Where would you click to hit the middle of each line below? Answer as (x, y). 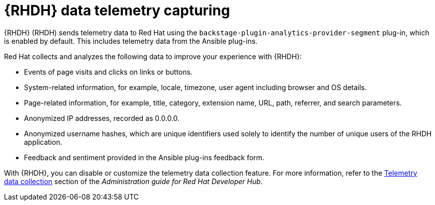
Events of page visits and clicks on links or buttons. (108, 72)
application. (43, 142)
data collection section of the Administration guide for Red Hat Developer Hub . (133, 181)
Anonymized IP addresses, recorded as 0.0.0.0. (102, 118)
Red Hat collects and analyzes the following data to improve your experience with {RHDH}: (153, 56)
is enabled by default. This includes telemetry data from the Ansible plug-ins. (131, 41)
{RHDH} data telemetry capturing (117, 10)
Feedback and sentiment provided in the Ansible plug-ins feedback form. (144, 157)
